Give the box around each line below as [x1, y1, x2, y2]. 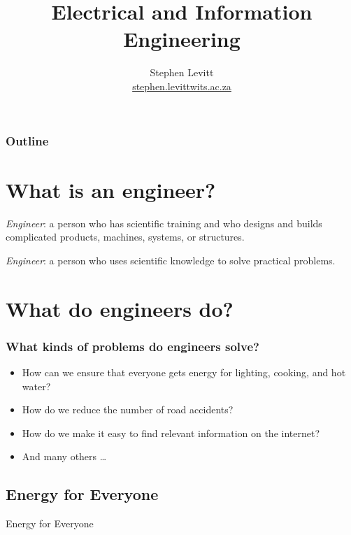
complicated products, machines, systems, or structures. [6, 229, 245, 244]
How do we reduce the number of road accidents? [22, 402, 234, 417]
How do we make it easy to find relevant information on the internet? [22, 425, 320, 440]
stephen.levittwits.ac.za [132, 78, 231, 93]
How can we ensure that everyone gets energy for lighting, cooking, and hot [22, 364, 346, 379]
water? [22, 378, 51, 393]
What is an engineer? [6, 175, 216, 204]
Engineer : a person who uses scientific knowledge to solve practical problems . [6, 252, 336, 267]
